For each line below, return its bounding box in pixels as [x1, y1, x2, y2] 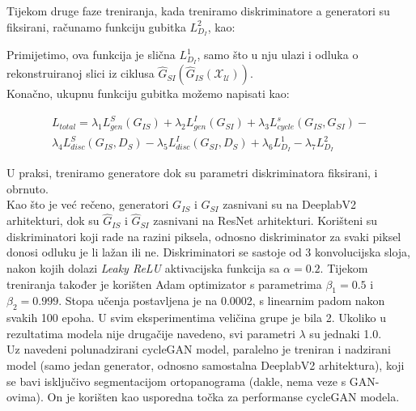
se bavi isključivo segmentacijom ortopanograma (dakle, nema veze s [6, 372, 346, 389]
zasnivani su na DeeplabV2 [223, 196, 357, 213]
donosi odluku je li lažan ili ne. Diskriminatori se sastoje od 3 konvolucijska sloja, [6, 244, 411, 261]
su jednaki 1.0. [309, 324, 382, 341]
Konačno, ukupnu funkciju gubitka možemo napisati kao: [6, 85, 290, 102]
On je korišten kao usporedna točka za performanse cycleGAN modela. [47, 388, 400, 405]
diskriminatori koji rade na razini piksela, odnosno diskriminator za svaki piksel [6, 227, 401, 244]
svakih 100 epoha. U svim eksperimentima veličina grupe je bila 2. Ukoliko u [6, 309, 386, 326]
